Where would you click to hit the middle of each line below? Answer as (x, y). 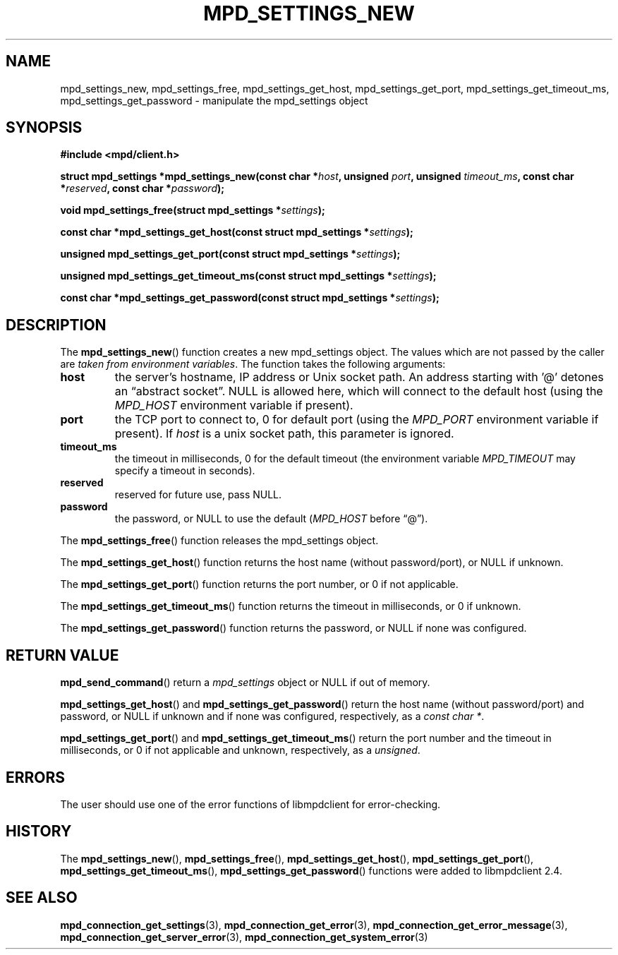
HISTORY (39, 831)
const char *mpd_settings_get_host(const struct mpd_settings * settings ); (237, 232)
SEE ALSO (42, 898)
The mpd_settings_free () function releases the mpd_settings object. (219, 541)
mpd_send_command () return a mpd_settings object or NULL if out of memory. (245, 683)
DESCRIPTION (56, 325)
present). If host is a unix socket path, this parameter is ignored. (284, 434)
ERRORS (36, 777)
